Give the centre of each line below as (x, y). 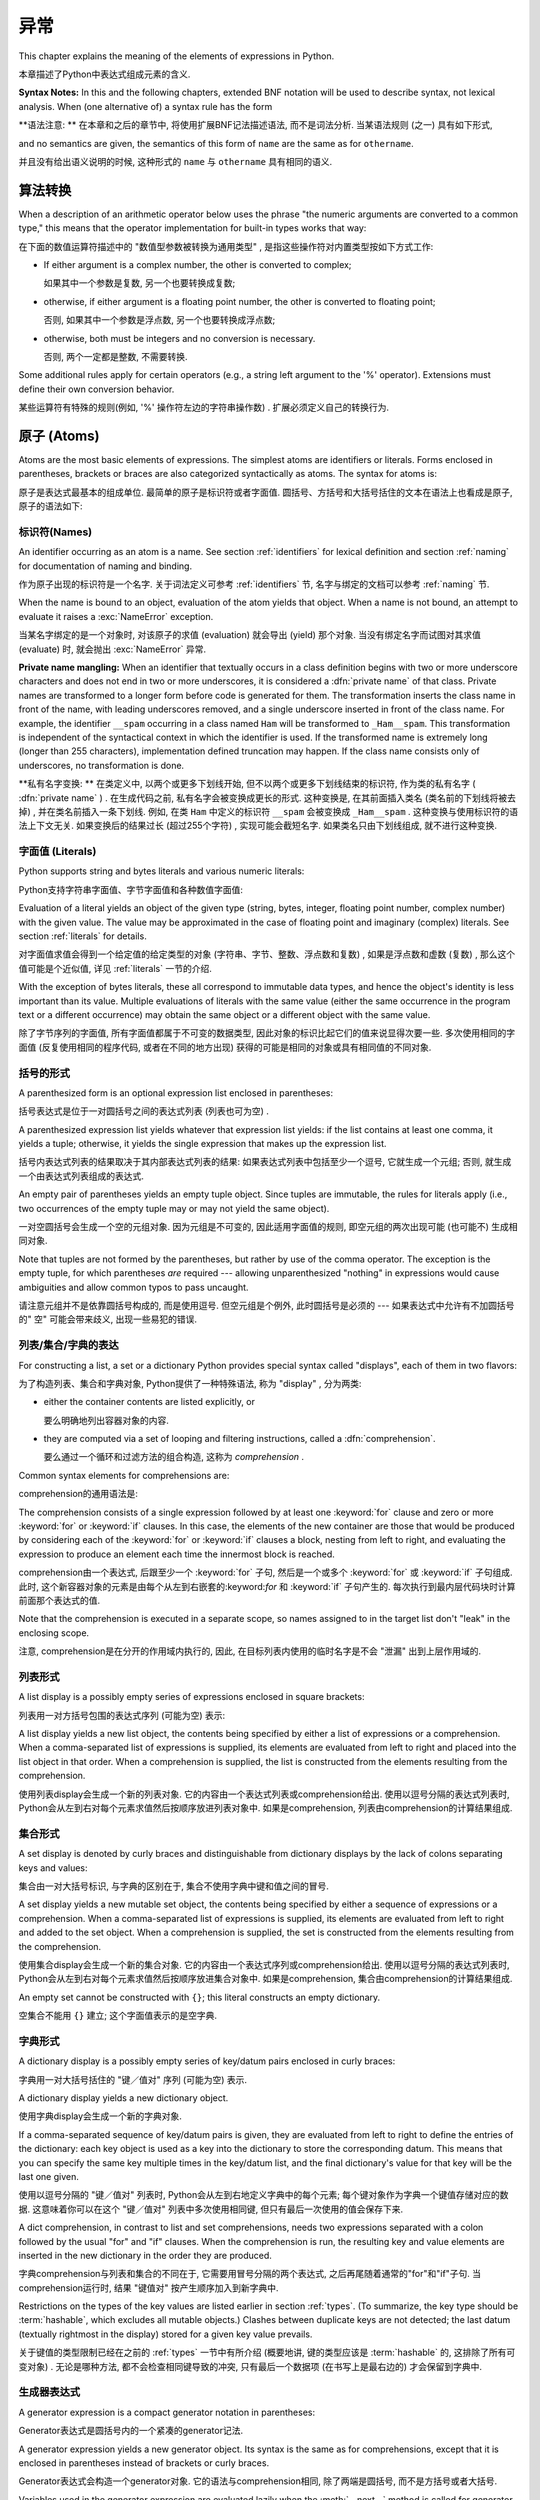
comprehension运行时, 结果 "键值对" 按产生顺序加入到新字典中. (148, 2287)
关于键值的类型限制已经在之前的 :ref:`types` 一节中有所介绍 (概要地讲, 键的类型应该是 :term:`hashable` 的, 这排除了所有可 (267, 2352)
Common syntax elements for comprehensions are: (124, 1475)
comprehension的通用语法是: (78, 1494)
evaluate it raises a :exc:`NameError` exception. (116, 616)
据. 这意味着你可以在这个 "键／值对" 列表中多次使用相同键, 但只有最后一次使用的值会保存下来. (211, 2209)
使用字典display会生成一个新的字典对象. (100, 2116)
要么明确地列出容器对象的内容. (106, 1420)
